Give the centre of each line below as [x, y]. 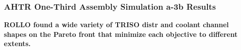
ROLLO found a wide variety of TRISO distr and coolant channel [116, 25]
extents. [17, 43]
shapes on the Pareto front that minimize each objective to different [121, 34]
